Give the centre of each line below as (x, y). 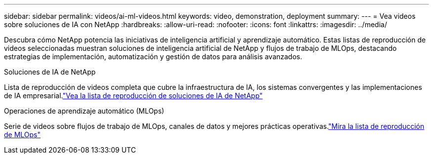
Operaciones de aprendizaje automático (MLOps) (84, 111)
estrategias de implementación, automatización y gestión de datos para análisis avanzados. (153, 57)
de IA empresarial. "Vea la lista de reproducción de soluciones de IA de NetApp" (133, 96)
